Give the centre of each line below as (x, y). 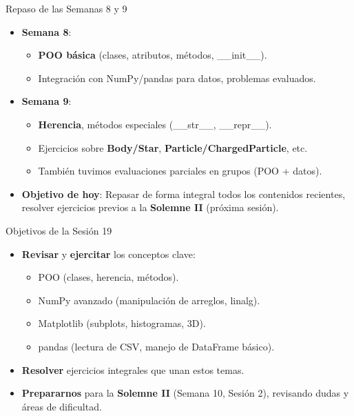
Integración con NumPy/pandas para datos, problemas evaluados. (177, 78)
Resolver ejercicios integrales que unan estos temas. (133, 369)
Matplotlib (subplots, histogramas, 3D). (122, 323)
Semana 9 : (46, 101)
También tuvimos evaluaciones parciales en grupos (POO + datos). (180, 171)
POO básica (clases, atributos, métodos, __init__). (153, 55)
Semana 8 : (46, 31)
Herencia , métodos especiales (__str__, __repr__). (155, 124)
